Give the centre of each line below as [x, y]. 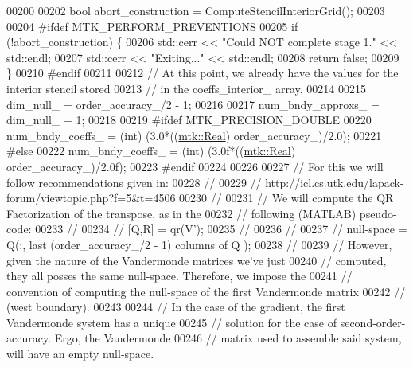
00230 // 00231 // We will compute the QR [286, 198]
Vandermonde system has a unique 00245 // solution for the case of [172, 322]
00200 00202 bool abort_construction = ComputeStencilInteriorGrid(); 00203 [196, 10]
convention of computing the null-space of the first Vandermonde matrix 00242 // [206, 291]
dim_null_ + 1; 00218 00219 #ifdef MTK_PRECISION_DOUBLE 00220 [189, 120]
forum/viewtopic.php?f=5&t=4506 [91, 198]
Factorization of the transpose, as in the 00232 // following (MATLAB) [181, 213]
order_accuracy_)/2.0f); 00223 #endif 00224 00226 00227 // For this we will [195, 166]
